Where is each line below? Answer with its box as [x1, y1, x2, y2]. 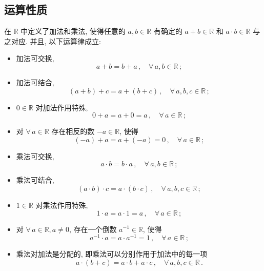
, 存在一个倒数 [69, 223, 117, 234]
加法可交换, [16, 53, 54, 64]
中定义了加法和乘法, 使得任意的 [21, 26, 126, 36]
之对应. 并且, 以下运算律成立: [4, 35, 101, 46]
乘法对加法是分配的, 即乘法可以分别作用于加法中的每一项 [16, 248, 208, 259]
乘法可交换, [16, 150, 54, 161]
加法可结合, [16, 76, 54, 87]
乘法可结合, [16, 175, 54, 185]
